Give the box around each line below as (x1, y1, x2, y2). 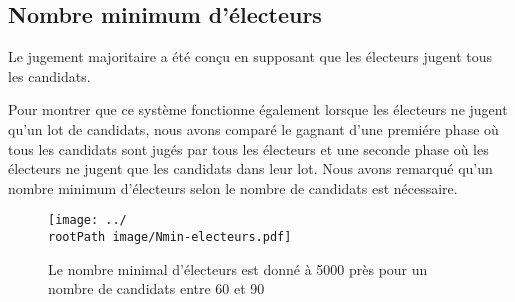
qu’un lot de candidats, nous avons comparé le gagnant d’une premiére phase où (8, 118, 499, 139)
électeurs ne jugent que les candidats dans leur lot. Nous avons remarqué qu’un (8, 158, 493, 179)
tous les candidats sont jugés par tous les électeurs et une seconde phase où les (8, 138, 489, 159)
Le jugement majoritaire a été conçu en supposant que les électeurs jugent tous (8, 46, 493, 67)
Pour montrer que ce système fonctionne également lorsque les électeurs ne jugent (8, 99, 508, 120)
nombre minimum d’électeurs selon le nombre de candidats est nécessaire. (8, 177, 458, 198)
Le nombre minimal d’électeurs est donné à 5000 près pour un (48, 258, 428, 279)
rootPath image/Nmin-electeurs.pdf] (48, 230, 292, 245)
